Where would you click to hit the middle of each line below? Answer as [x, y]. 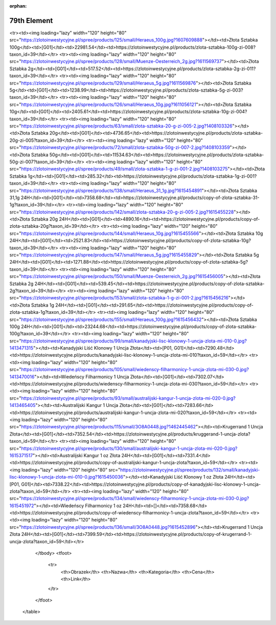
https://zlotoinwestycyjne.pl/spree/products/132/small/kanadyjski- [190, 470]
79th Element [31, 20]
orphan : [18, 6]
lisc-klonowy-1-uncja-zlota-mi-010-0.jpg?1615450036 [66, 477]
